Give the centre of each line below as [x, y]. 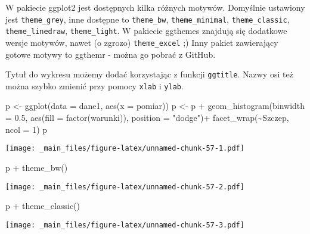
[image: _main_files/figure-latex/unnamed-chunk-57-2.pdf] [125, 187]
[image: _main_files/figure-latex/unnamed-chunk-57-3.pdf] [125, 225]
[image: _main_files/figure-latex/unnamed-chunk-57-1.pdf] [125, 149]
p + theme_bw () [37, 167]
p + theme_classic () [43, 206]
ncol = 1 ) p [27, 129]
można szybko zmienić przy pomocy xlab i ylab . [94, 85]
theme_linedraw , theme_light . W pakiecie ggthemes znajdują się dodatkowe [146, 31]
